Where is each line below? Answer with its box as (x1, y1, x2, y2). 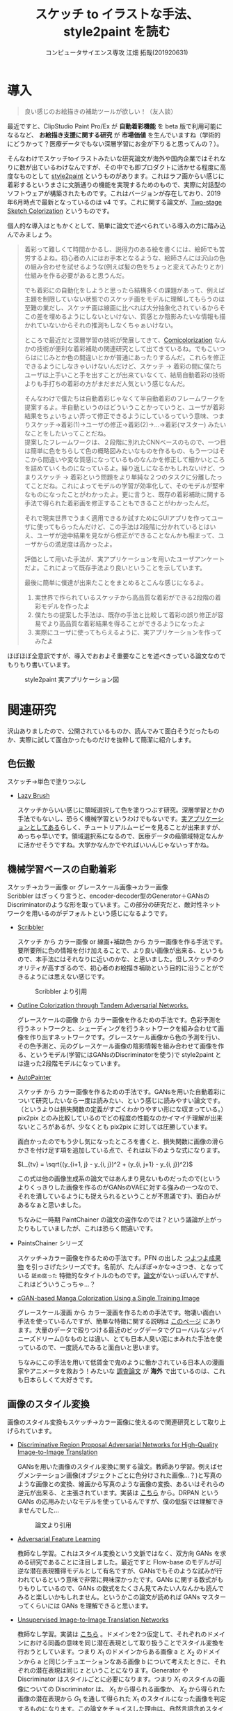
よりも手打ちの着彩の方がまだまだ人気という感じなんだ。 (24, 379, 189, 387)
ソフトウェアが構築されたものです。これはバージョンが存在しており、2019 (7, 189, 221, 198)
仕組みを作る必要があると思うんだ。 (24, 271, 129, 279)
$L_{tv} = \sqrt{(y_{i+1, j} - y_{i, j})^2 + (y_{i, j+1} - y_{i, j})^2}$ (17, 1160, 193, 1169)
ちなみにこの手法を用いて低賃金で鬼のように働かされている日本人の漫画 (17, 1358, 225, 1367)
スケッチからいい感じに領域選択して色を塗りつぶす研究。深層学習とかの (17, 806, 225, 814)
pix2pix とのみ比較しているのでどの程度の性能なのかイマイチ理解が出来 (17, 1114, 223, 1123)
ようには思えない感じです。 (29, 972, 109, 981)
